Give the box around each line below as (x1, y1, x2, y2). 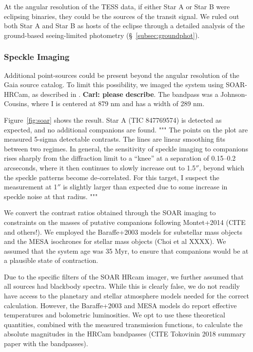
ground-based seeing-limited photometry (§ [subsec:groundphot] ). (4, 30, 200, 40)
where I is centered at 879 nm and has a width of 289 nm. (31, 98, 205, 109)
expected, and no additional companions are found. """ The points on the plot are (4, 124, 248, 134)
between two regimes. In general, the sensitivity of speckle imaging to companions (4, 143, 248, 153)
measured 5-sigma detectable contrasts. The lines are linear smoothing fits (4, 134, 226, 144)
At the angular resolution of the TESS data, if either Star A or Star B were (4, 1, 230, 11)
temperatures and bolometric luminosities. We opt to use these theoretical (4, 310, 225, 320)
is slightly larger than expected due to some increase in (63, 182, 228, 192)
